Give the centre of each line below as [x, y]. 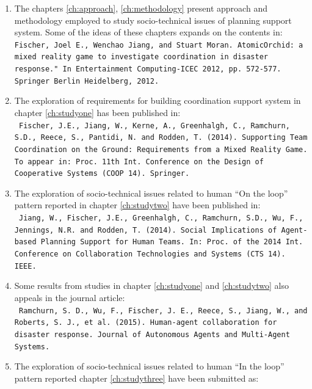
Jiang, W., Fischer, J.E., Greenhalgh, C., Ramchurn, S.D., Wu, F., [161, 218]
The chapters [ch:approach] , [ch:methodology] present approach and [141, 8]
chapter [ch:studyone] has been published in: [97, 112]
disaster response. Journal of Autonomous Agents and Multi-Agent [152, 334]
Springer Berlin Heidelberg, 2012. [87, 81]
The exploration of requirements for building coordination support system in [158, 100]
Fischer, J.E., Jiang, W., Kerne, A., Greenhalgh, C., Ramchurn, [154, 125]
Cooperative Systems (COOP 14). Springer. [102, 174]
